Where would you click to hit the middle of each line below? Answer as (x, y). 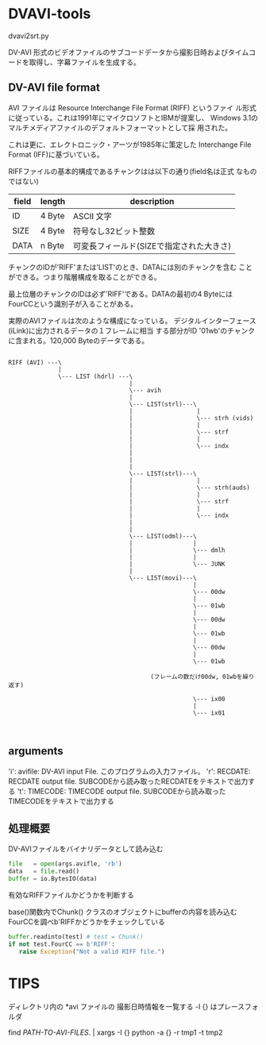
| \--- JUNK (177, 564)
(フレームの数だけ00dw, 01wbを (197, 677)
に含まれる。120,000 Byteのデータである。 (79, 340)
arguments (36, 751)
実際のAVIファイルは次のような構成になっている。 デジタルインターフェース (132, 320)
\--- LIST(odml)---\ (163, 536)
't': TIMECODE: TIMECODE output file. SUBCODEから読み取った (121, 791)
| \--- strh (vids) (191, 418)
